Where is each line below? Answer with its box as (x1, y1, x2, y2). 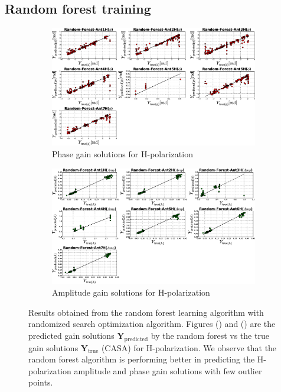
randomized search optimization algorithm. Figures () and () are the (28, 318, 276, 330)
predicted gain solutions (28, 329, 115, 341)
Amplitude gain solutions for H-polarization (52, 286, 210, 299)
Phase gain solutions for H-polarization (52, 148, 193, 160)
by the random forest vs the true (151, 329, 269, 341)
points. (28, 376, 53, 388)
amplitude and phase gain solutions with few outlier (74, 364, 262, 377)
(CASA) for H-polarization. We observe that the (101, 341, 277, 354)
